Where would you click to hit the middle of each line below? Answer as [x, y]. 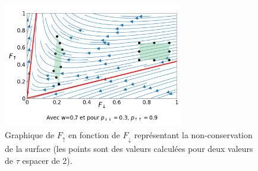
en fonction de [94, 134]
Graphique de [29, 134]
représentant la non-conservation [193, 134]
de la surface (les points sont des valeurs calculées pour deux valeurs [129, 149]
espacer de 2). [47, 160]
